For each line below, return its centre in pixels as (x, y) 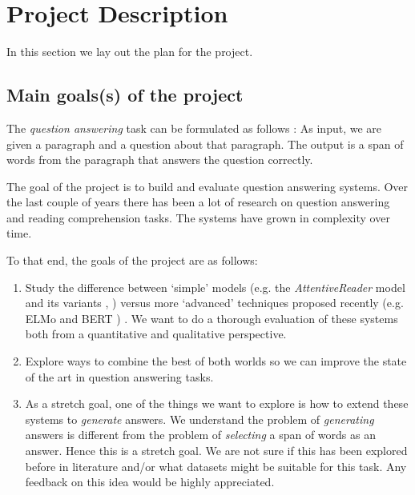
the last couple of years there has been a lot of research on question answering (198, 202)
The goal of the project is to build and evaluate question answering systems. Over (207, 186)
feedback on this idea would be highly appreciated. (150, 482)
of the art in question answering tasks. (119, 376)
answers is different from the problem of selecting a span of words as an (200, 435)
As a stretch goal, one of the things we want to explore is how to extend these (217, 403)
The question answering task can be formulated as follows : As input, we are (194, 128)
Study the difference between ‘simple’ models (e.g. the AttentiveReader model (215, 287)
